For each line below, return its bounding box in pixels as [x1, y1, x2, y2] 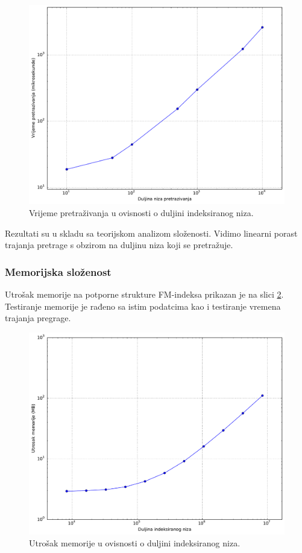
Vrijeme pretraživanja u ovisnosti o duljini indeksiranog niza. [29, 206, 254, 219]
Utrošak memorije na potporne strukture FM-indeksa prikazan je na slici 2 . [5, 288, 284, 301]
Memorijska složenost [5, 264, 112, 279]
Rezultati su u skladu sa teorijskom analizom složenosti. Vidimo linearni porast [5, 226, 298, 239]
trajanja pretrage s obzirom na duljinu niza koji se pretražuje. [5, 238, 233, 251]
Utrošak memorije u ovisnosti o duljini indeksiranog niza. [29, 536, 241, 549]
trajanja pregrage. [5, 312, 71, 324]
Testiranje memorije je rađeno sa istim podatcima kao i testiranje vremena [5, 299, 281, 312]
